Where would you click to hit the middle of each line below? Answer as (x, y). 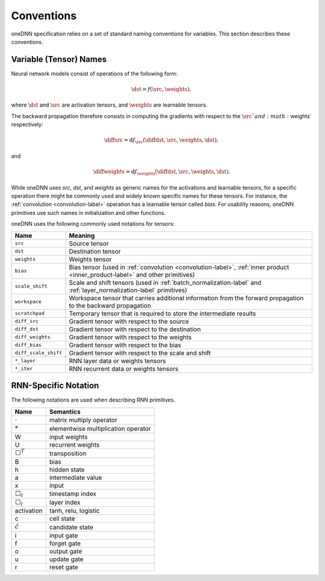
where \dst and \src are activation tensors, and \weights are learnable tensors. (109, 105)
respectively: (27, 125)
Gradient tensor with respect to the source (129, 321)
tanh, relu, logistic (75, 511)
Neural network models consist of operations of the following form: (94, 73)
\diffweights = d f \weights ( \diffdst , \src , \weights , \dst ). (162, 172)
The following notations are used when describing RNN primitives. (93, 400)
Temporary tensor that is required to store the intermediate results (162, 313)
